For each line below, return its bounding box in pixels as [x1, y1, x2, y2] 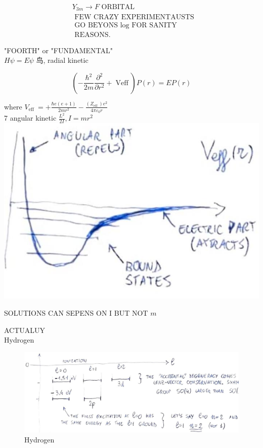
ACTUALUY [4, 324, 46, 335]
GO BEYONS [74, 21, 118, 29]
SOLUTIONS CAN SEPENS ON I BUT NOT [4, 307, 148, 318]
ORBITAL [101, 4, 135, 11]
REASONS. [74, 31, 111, 39]
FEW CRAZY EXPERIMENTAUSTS [74, 13, 194, 21]
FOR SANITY [131, 21, 177, 29]
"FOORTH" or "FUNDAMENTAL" [4, 45, 113, 55]
